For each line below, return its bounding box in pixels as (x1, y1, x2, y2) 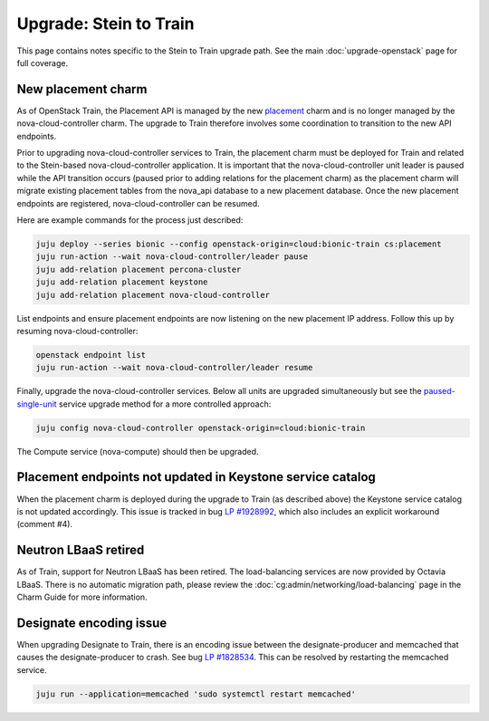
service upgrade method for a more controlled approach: (59, 399, 272, 409)
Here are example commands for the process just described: (16, 214, 244, 226)
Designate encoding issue (16, 615, 168, 630)
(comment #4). (16, 519, 72, 530)
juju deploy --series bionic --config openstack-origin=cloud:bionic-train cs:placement (35, 238, 443, 249)
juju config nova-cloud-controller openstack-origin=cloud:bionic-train (35, 422, 366, 433)
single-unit (16, 399, 58, 409)
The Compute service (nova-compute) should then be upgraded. (16, 446, 259, 457)
